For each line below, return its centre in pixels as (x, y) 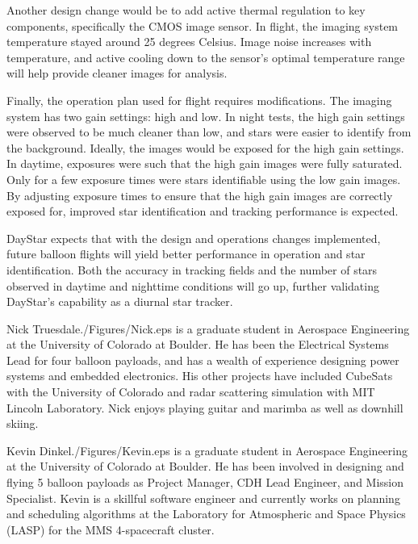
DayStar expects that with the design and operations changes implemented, (194, 238)
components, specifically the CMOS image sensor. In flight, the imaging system (203, 25)
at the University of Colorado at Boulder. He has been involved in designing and (205, 466)
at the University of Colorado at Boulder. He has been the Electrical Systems (198, 344)
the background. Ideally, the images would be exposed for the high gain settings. (205, 147)
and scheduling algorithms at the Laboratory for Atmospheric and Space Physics (206, 514)
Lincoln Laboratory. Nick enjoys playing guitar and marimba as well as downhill (205, 407)
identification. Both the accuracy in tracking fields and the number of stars (192, 269)
